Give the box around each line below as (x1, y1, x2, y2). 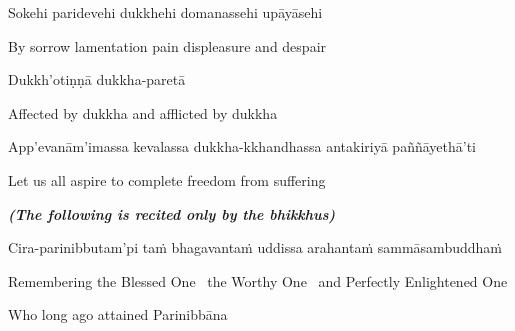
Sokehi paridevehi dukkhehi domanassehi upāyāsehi (8, 2, 323, 22)
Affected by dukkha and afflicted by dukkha (8, 102, 278, 123)
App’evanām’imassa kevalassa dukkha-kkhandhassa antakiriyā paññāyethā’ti (8, 136, 476, 157)
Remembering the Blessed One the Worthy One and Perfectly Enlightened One (8, 270, 508, 291)
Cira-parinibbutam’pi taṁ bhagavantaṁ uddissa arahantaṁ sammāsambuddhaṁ (8, 237, 502, 258)
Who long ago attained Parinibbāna (8, 304, 228, 325)
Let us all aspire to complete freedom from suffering (8, 169, 326, 190)
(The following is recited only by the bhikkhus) (8, 203, 336, 224)
